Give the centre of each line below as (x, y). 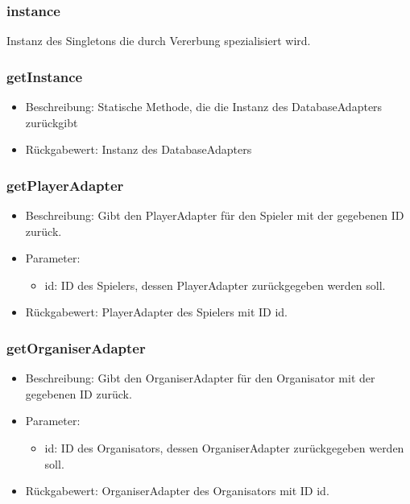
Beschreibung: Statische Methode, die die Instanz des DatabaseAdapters (204, 107)
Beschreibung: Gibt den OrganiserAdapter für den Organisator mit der (200, 378)
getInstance (45, 76)
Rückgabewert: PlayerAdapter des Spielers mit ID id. (157, 312)
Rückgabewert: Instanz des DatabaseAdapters (139, 149)
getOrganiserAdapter (76, 347)
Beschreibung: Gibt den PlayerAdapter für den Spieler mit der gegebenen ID (215, 215)
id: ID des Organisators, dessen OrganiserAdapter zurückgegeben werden (224, 448)
